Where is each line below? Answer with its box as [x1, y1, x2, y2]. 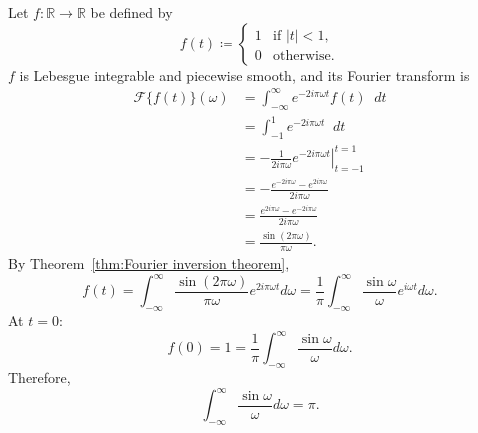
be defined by [90, 2, 173, 22]
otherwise [273, 48, 331, 63]
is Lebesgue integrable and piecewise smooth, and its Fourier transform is [19, 64, 470, 85]
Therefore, [8, 367, 71, 387]
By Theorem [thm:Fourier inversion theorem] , [8, 253, 290, 274]
